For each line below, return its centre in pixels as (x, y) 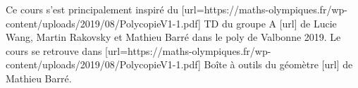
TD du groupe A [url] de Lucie (270, 23)
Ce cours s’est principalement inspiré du (92, 9)
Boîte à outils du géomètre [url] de (278, 64)
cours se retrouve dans (54, 50)
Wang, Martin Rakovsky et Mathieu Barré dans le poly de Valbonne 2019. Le (173, 37)
